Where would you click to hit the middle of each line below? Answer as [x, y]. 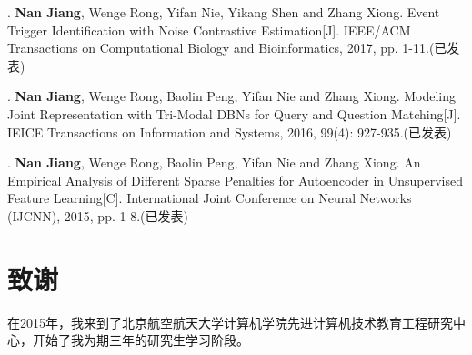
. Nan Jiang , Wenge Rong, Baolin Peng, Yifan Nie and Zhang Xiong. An [214, 162]
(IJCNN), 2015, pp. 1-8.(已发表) [98, 215]
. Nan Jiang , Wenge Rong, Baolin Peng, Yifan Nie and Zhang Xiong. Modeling [231, 96]
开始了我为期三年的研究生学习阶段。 [141, 340]
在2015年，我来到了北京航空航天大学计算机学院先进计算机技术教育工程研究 [230, 322]
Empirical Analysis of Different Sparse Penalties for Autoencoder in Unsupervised [236, 180]
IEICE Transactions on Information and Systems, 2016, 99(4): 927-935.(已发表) [230, 132]
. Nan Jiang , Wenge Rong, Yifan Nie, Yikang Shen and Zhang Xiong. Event [224, 12]
